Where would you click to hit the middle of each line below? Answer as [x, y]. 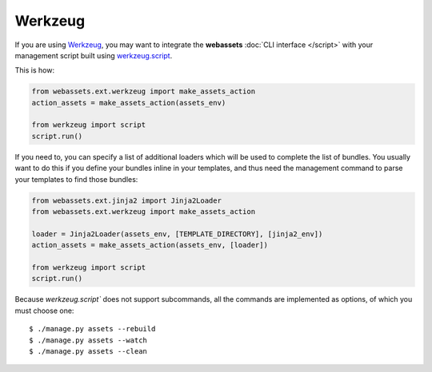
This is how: [35, 70]
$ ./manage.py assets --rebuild [92, 329]
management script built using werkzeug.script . [94, 55]
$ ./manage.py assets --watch [88, 340]
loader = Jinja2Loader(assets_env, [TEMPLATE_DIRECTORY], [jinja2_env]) [177, 234]
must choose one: [44, 311]
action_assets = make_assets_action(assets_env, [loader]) [150, 245]
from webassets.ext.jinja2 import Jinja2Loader [126, 200]
